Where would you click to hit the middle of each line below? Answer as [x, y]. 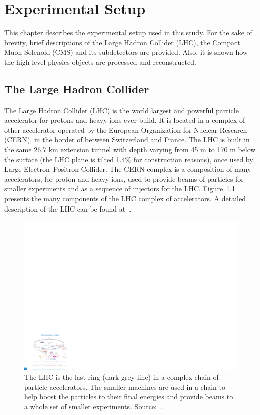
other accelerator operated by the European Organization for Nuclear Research [126, 129]
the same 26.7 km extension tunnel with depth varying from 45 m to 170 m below [130, 149]
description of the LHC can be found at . [68, 208]
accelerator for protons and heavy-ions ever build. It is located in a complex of [125, 120]
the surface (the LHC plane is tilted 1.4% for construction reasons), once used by [129, 159]
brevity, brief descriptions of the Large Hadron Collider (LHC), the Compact [122, 42]
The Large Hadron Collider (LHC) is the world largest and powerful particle [121, 110]
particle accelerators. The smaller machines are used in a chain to [125, 387]
